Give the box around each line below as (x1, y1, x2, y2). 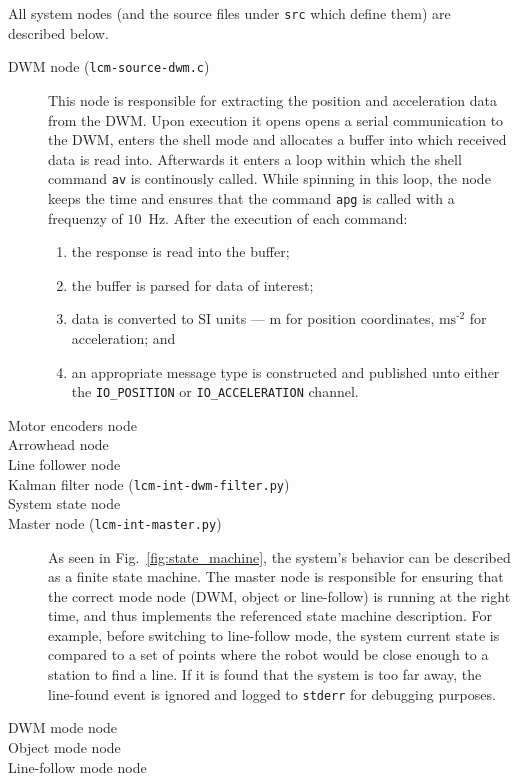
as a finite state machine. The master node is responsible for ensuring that (48, 566, 504, 587)
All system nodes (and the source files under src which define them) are (8, 3, 451, 23)
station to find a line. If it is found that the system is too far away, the (48, 664, 482, 685)
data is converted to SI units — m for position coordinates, (71, 308, 435, 329)
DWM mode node (8, 717, 118, 738)
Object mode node (8, 736, 121, 757)
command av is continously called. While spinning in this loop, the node (48, 168, 491, 189)
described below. (8, 22, 109, 43)
